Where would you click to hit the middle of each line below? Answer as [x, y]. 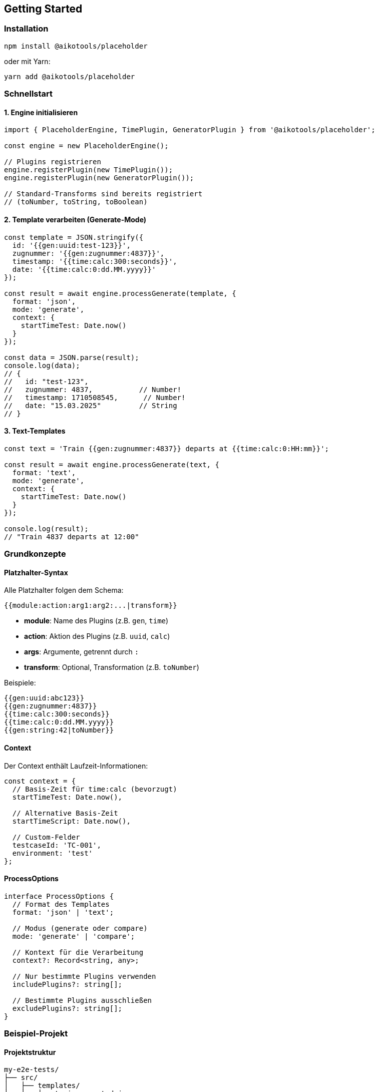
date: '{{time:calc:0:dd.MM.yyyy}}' [84, 269]
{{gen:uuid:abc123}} [44, 698]
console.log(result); [46, 528]
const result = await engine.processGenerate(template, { [120, 293]
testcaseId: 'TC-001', [57, 845]
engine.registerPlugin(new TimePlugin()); [89, 170]
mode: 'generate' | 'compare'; [74, 936]
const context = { [40, 781]
